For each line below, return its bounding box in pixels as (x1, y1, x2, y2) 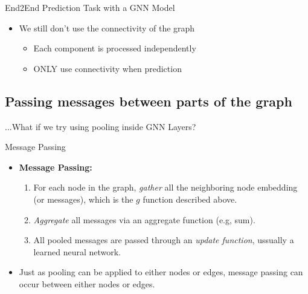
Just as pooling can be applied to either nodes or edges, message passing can (19, 266, 303, 278)
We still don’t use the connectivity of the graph (19, 21, 195, 34)
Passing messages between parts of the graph (5, 91, 292, 110)
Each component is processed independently (33, 42, 196, 54)
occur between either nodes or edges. (19, 277, 155, 290)
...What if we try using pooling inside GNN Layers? (5, 120, 196, 132)
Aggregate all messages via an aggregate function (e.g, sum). (33, 213, 255, 226)
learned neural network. (33, 245, 121, 258)
